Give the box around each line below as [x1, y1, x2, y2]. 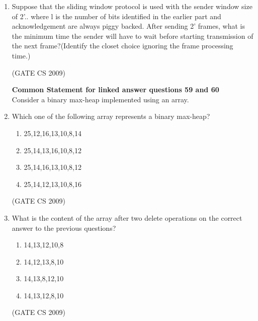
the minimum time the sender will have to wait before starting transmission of [12, 30, 253, 41]
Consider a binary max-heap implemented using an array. [12, 94, 189, 104]
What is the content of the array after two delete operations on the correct [12, 212, 242, 223]
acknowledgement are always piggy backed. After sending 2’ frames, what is [12, 21, 245, 31]
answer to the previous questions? [12, 222, 116, 233]
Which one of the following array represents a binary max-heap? [12, 111, 210, 121]
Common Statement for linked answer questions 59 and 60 [12, 84, 219, 95]
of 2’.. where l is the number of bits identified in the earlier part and [12, 11, 221, 21]
